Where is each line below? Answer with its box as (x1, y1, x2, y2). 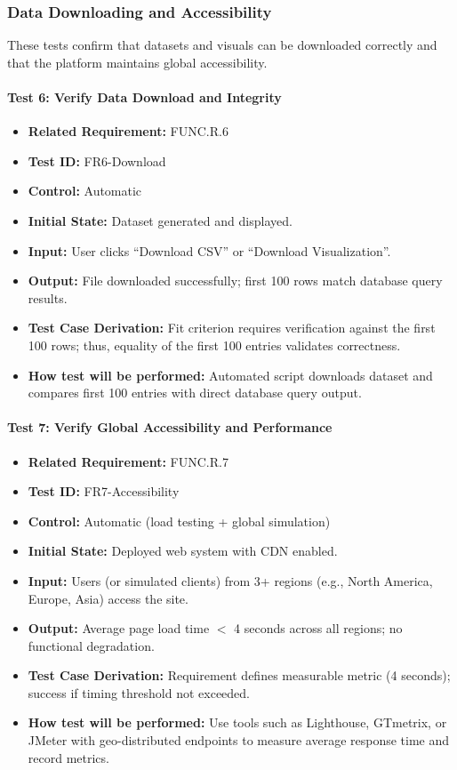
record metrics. (28, 748, 109, 766)
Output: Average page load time (28, 619, 210, 638)
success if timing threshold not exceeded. (28, 683, 251, 702)
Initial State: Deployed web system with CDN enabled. (28, 541, 338, 560)
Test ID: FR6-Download (28, 151, 166, 170)
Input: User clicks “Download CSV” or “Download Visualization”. (28, 241, 391, 260)
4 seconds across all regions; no (234, 619, 403, 638)
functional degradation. (28, 636, 155, 654)
